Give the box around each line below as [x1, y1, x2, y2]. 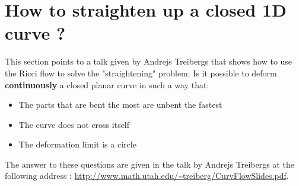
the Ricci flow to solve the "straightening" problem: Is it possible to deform [5, 66, 277, 79]
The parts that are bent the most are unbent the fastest [18, 98, 222, 111]
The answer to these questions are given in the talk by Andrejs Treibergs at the [5, 158, 294, 170]
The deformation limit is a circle [18, 138, 136, 150]
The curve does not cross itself [18, 118, 130, 130]
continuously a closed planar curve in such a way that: [5, 78, 209, 91]
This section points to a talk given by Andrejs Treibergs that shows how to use [5, 55, 292, 68]
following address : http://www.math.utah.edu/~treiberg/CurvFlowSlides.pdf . [5, 169, 289, 182]
